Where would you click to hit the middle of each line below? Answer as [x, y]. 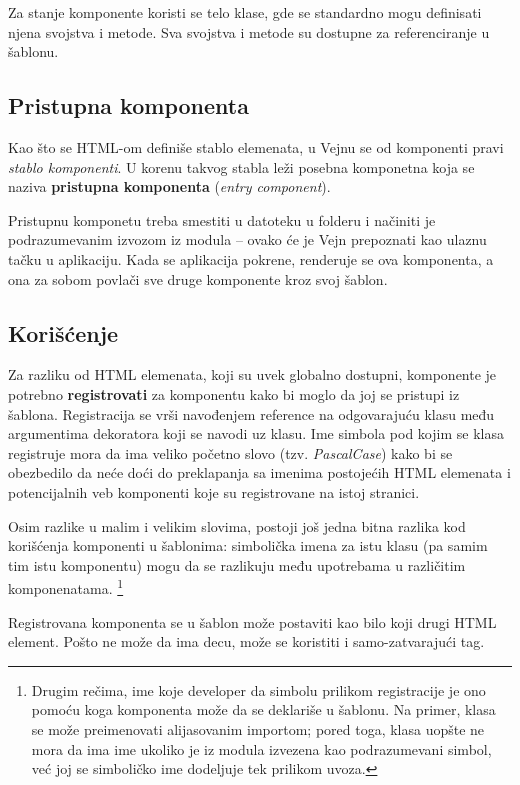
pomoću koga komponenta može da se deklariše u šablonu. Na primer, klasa [263, 709]
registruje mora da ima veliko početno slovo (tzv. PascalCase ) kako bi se [230, 452]
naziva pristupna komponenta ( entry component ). [169, 186]
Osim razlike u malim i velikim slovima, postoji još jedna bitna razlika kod [237, 525]
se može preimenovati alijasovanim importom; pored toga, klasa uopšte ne [258, 728]
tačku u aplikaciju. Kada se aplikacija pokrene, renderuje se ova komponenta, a [251, 258]
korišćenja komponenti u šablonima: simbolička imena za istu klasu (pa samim [248, 545]
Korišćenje [63, 332]
